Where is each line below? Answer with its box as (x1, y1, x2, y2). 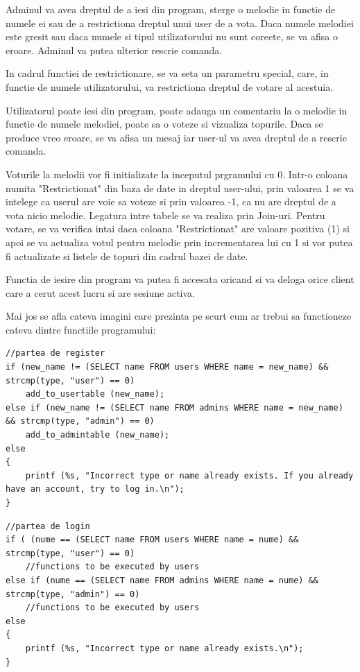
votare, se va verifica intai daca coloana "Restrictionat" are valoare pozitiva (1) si (6, 221, 350, 236)
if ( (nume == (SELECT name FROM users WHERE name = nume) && (6, 535, 299, 545)
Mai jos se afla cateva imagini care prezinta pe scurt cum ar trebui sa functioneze (6, 309, 352, 323)
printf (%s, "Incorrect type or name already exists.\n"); (25, 643, 304, 653)
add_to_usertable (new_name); (25, 389, 165, 399)
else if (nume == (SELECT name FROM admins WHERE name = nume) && (6, 575, 319, 585)
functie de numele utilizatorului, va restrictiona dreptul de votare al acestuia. (6, 79, 334, 94)
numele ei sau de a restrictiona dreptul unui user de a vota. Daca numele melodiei (6, 15, 354, 30)
